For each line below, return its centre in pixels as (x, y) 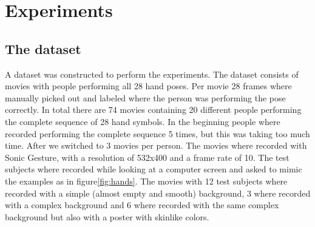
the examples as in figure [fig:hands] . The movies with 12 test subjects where (146, 181)
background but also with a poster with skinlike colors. (107, 216)
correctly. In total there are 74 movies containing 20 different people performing (153, 110)
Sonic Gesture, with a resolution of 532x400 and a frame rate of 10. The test (147, 157)
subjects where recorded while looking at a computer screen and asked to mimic (154, 169)
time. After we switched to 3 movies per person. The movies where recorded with (156, 145)
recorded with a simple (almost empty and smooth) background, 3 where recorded (158, 193)
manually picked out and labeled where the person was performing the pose (145, 97)
